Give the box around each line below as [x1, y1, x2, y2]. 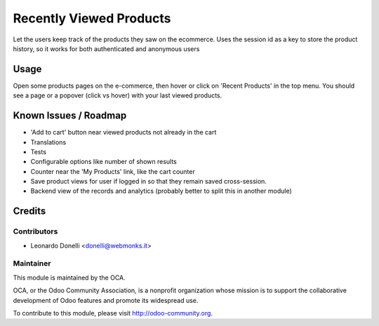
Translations [30, 137, 67, 147]
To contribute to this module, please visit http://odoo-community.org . [13, 308, 213, 317]
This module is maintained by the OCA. [13, 273, 126, 282]
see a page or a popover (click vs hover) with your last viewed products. [13, 91, 222, 100]
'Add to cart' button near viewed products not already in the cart [30, 128, 217, 137]
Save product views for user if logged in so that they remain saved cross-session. [30, 177, 267, 186]
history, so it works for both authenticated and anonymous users [13, 44, 200, 53]
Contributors [13, 226, 58, 236]
